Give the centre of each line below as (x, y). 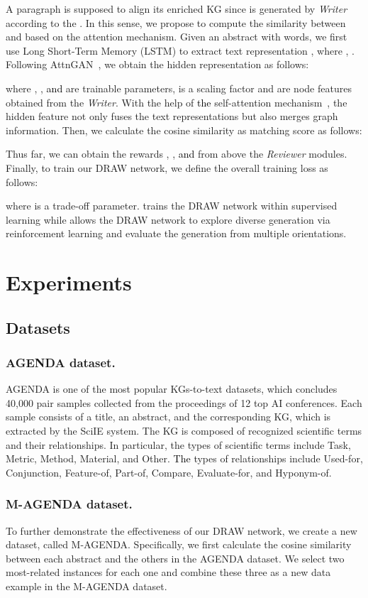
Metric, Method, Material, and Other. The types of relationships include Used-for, (184, 458)
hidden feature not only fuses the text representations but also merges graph (172, 116)
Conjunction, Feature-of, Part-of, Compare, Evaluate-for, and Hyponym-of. (169, 472)
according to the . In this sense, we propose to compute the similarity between (176, 22)
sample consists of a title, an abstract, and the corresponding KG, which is (168, 417)
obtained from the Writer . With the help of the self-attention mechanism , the (177, 102)
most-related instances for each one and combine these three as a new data (168, 572)
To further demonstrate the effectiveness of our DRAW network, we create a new (182, 530)
